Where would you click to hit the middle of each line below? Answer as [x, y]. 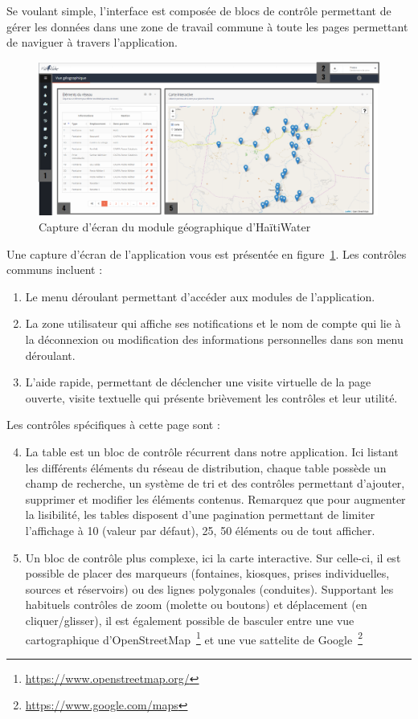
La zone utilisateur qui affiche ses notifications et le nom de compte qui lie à [213, 323]
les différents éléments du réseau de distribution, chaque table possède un [206, 467]
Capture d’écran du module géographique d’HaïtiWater [175, 227]
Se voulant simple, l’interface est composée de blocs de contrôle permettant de [199, 10]
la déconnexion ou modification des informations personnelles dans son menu [214, 339]
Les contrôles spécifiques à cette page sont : [113, 425]
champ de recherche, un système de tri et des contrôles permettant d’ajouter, [215, 483]
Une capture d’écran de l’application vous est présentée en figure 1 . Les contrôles [207, 253]
